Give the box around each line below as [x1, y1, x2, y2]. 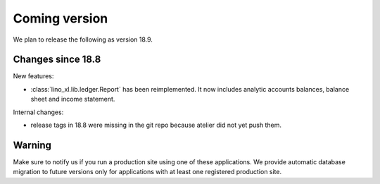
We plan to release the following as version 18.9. [13, 35, 153, 44]
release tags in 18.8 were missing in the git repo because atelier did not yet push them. [30, 121, 281, 130]
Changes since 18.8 [13, 54, 101, 66]
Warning [13, 139, 52, 151]
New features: [13, 72, 54, 80]
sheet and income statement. [30, 95, 115, 104]
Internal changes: [13, 108, 64, 116]
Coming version [13, 11, 108, 26]
